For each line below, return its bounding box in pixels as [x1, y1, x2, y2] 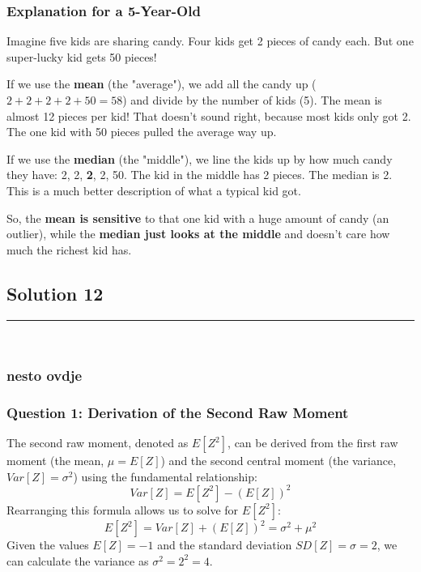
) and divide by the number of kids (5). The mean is [122, 92, 382, 108]
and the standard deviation [157, 536, 292, 553]
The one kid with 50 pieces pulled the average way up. [6, 123, 277, 140]
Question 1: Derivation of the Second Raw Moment [6, 402, 349, 422]
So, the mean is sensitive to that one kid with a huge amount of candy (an [6, 209, 389, 226]
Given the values [6, 536, 89, 553]
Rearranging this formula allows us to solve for [6, 501, 239, 518]
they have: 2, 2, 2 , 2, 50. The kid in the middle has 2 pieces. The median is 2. [6, 166, 393, 183]
